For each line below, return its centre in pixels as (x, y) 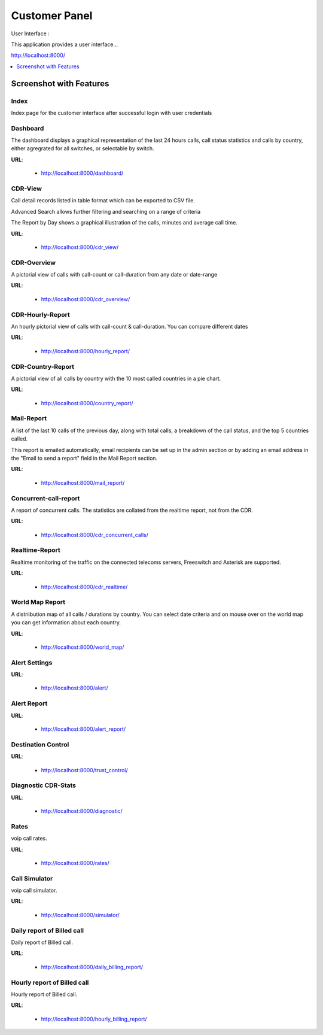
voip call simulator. (34, 890)
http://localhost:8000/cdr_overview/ (86, 299)
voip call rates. (29, 839)
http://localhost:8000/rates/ (75, 863)
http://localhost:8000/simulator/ (80, 915)
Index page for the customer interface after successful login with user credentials (112, 113)
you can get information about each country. (66, 623)
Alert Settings (32, 663)
